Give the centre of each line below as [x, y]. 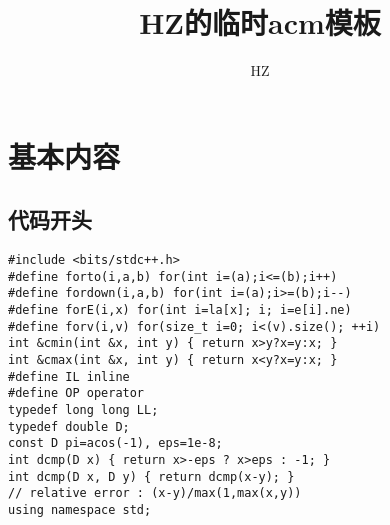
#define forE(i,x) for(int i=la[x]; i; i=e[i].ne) [180, 310]
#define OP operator [76, 393]
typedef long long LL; [83, 410]
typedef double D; [69, 426]
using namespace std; [80, 509]
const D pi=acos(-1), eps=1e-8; [115, 443]
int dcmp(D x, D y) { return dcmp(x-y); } [151, 476]
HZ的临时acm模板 [260, 22]
